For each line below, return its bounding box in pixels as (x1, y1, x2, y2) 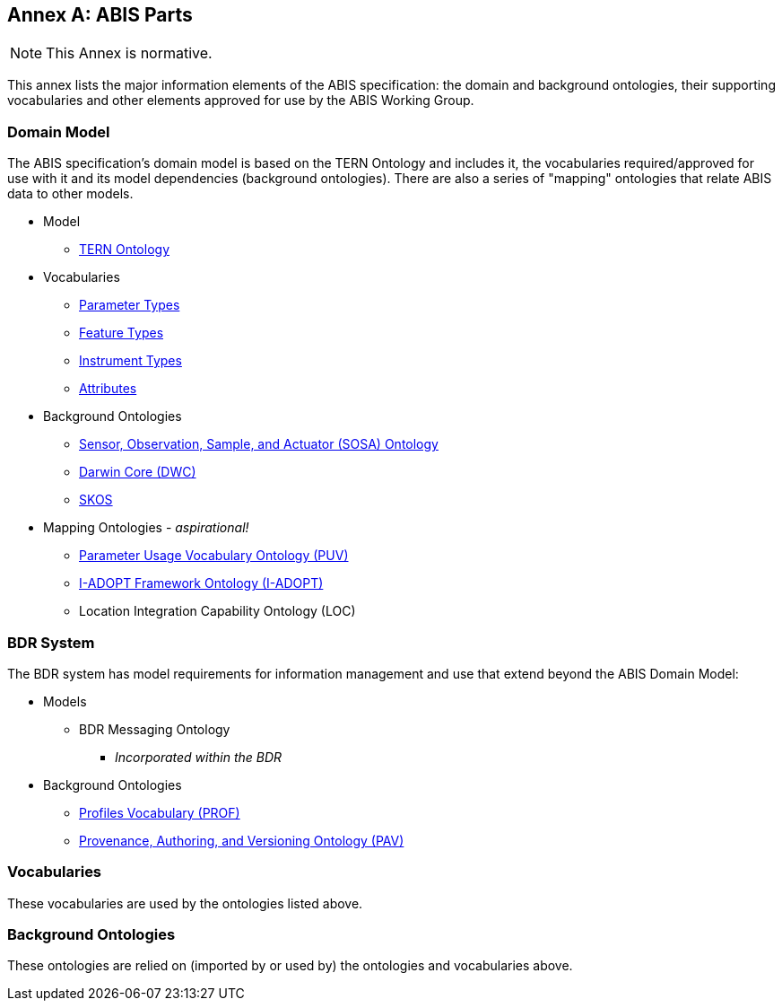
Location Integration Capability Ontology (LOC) (79, 603, 356, 619)
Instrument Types (79, 353, 182, 369)
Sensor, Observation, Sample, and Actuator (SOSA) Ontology (79, 436, 439, 452)
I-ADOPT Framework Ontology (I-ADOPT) (79, 575, 324, 592)
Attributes (79, 381, 137, 397)
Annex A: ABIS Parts (7, 4, 193, 26)
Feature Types (79, 325, 164, 341)
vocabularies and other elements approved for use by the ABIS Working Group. (7, 92, 474, 109)
